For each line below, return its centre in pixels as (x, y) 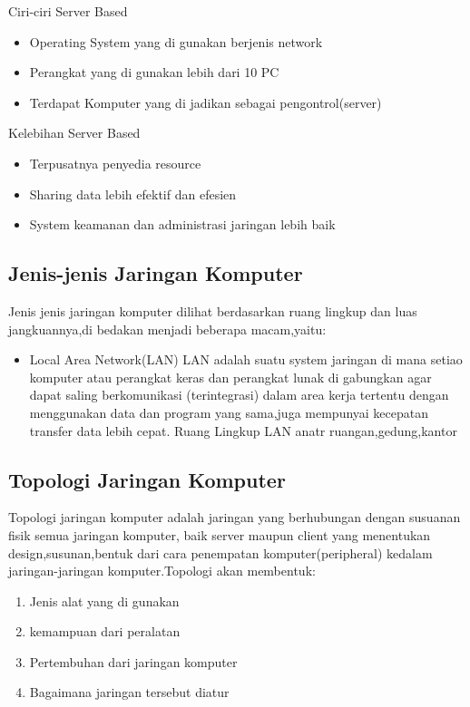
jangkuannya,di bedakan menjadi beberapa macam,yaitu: (167, 329)
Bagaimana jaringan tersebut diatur (129, 692)
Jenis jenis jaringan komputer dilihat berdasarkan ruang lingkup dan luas (213, 310)
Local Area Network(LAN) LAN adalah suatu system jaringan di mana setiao (246, 359)
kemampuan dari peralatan (105, 631)
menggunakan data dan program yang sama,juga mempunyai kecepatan (229, 412)
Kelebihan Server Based (74, 133)
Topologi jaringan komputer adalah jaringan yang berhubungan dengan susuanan (235, 517)
